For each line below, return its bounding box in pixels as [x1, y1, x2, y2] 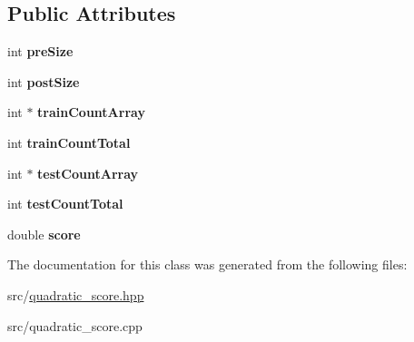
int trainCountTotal [7, 132, 131, 151]
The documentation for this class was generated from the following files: [7, 255, 408, 274]
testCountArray [37, 163, 139, 182]
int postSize [7, 72, 80, 91]
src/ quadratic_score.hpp [7, 285, 144, 304]
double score [7, 224, 81, 243]
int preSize [7, 42, 74, 61]
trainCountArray [37, 103, 145, 122]
